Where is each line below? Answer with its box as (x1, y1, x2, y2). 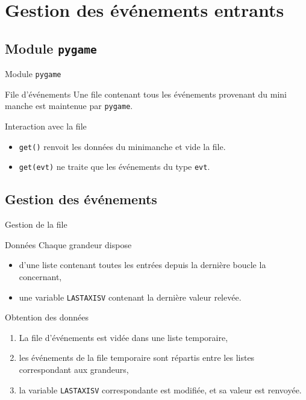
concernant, (19, 270, 62, 283)
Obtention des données (5, 311, 89, 323)
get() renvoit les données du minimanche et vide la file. (19, 140, 226, 152)
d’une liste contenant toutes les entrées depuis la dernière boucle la (19, 258, 266, 271)
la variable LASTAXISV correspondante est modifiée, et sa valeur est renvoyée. (19, 383, 302, 396)
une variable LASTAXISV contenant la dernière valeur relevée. (19, 290, 242, 303)
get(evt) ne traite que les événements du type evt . (19, 160, 210, 173)
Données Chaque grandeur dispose (5, 238, 132, 251)
